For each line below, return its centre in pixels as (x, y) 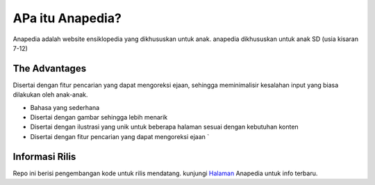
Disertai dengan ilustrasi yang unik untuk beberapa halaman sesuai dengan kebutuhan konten (164, 127)
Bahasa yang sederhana (65, 107)
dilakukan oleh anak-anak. (50, 95)
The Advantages (50, 69)
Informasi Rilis (44, 156)
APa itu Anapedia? (67, 18)
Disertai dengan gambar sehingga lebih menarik (99, 118)
